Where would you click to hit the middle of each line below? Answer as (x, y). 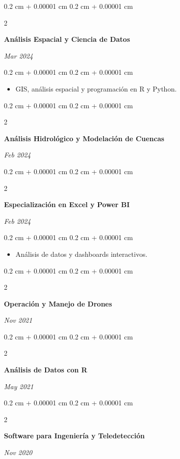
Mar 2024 (19, 55)
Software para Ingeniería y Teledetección (74, 436)
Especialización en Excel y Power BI (67, 204)
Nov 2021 (18, 320)
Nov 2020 (18, 452)
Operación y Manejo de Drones (58, 303)
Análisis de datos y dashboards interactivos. (81, 254)
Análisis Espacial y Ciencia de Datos (67, 39)
